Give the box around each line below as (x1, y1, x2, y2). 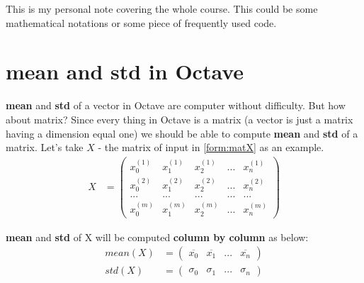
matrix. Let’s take (6, 140, 84, 155)
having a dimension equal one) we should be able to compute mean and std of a (6, 126, 358, 140)
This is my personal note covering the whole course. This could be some (6, 1, 318, 16)
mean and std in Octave (6, 57, 244, 86)
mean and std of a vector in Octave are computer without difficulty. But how (6, 98, 346, 113)
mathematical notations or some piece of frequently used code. (6, 15, 277, 30)
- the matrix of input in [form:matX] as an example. (98, 140, 324, 155)
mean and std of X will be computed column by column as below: (6, 229, 309, 244)
